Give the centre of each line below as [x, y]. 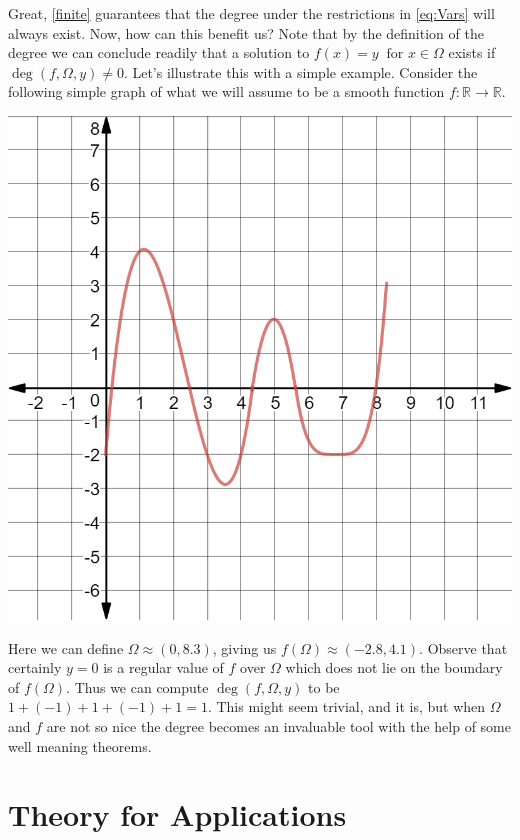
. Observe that [463, 647]
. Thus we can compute [137, 686]
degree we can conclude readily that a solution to [159, 52]
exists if [472, 52]
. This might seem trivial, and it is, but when [346, 706]
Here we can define [66, 647]
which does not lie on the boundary [394, 667]
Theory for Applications [177, 814]
